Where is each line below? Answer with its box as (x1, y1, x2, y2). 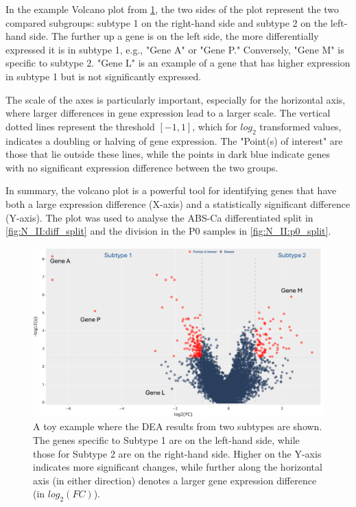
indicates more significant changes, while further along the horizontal (33, 460, 322, 474)
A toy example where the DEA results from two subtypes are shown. (33, 419, 322, 434)
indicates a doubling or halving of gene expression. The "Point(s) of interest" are (5, 133, 343, 148)
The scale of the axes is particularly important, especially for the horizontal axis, (5, 92, 346, 106)
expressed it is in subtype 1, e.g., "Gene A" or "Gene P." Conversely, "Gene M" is (5, 42, 344, 56)
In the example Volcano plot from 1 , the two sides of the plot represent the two (5, 2, 340, 16)
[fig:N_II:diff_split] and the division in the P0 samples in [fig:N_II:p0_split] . (5, 224, 331, 238)
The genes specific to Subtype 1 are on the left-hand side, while (33, 433, 300, 447)
